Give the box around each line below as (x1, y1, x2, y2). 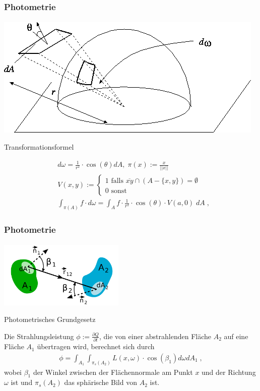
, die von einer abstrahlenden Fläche (99, 331, 212, 341)
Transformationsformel (4, 142, 74, 152)
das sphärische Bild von (64, 377, 137, 387)
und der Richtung (202, 366, 256, 377)
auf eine (224, 331, 248, 341)
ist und (11, 377, 33, 387)
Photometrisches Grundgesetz (4, 314, 96, 324)
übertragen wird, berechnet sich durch (37, 341, 155, 352)
